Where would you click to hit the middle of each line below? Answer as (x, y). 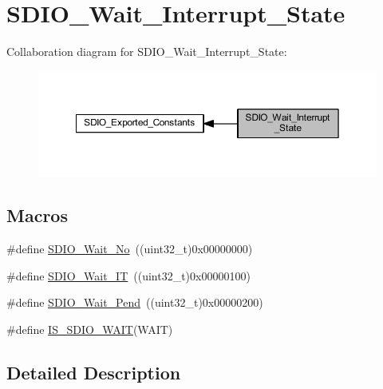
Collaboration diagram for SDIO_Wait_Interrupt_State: (147, 52)
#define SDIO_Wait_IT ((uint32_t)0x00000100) (128, 275)
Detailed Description (94, 372)
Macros (37, 215)
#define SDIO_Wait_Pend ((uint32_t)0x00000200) (135, 302)
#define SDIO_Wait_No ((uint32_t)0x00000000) (130, 249)
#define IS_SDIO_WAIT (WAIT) (90, 329)
